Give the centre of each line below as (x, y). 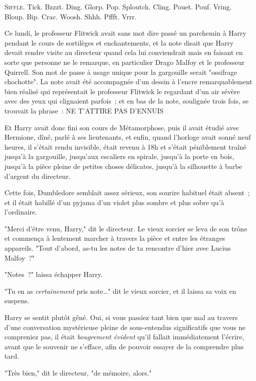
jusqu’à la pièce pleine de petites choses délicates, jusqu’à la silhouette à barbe (123, 166)
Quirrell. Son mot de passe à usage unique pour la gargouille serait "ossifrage (121, 72)
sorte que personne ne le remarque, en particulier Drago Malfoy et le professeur (125, 62)
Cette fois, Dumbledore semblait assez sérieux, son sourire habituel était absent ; (127, 192)
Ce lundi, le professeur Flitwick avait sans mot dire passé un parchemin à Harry (126, 33)
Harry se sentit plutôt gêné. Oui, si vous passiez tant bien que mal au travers (121, 317)
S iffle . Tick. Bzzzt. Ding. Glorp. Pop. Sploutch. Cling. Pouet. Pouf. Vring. (118, 6)
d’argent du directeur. (38, 176)
